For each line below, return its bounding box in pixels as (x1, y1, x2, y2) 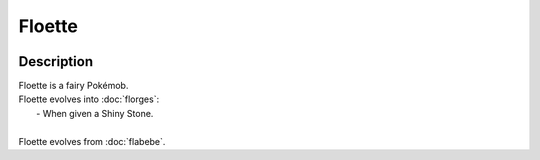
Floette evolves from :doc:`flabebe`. (18, 135, 166, 147)
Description (18, 53, 94, 70)
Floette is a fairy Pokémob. (18, 80, 129, 92)
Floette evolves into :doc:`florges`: (18, 93, 160, 105)
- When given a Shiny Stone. (36, 107, 154, 119)
